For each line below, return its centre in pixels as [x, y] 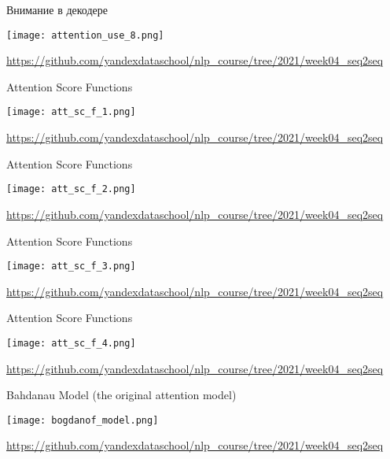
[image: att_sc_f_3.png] [71, 267]
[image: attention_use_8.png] [85, 35]
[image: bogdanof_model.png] [83, 420]
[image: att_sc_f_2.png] [71, 189]
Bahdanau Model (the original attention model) [121, 395]
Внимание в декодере [57, 9]
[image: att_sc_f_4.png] [71, 343]
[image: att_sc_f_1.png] [71, 112]
